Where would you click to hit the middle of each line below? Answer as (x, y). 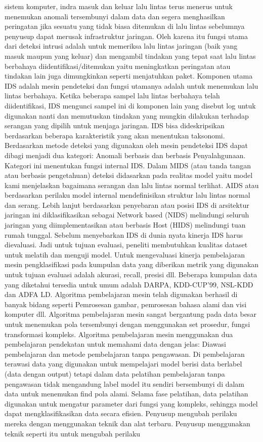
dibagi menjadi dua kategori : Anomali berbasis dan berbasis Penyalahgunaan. (125, 155)
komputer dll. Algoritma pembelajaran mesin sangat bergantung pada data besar (130, 314)
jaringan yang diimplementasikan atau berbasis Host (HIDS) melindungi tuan (125, 225)
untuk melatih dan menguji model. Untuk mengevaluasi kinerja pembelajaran (125, 254)
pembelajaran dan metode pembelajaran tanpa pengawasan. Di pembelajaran (125, 354)
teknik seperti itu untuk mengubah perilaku (73, 433)
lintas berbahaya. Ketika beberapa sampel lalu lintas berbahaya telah (112, 96)
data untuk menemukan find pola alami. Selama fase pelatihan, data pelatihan (126, 394)
